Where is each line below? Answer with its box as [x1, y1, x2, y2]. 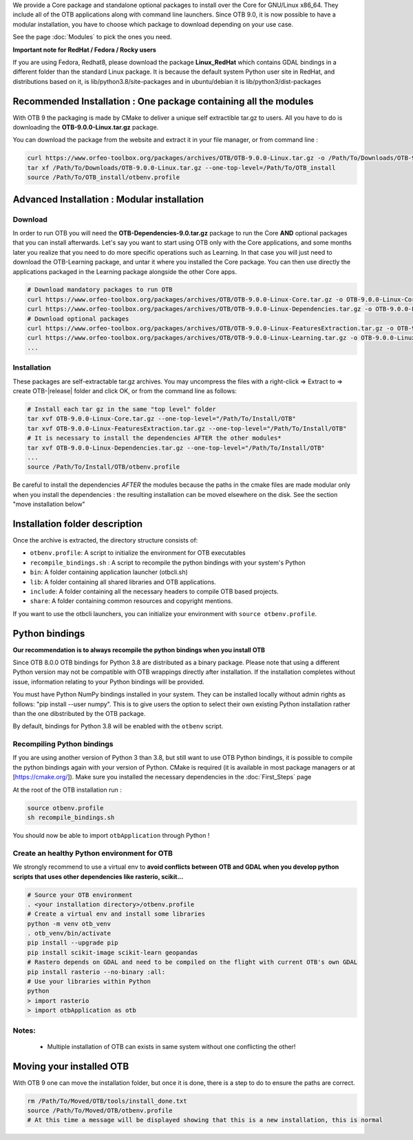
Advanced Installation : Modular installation [12, 193, 204, 205]
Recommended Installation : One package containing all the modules [12, 95, 314, 107]
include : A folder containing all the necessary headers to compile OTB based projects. [30, 587, 279, 595]
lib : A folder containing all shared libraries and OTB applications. [30, 578, 216, 586]
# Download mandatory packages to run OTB [27, 286, 173, 294]
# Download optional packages [27, 315, 129, 323]
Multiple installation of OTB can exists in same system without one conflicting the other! [47, 1042, 296, 1051]
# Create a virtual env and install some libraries [27, 910, 206, 918]
